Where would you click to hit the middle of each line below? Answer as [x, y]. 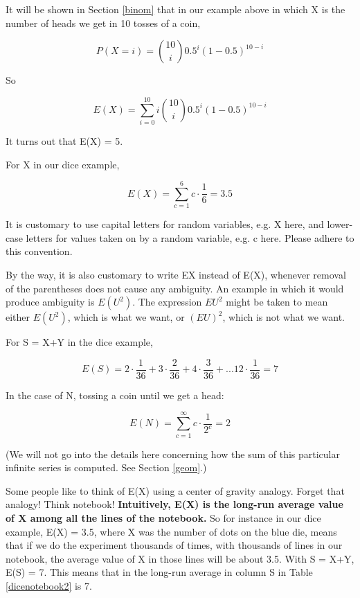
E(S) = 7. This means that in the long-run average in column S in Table [159, 572]
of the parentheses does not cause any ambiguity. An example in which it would [175, 288]
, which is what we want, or [126, 317]
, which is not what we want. [283, 317]
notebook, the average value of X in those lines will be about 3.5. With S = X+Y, [180, 558]
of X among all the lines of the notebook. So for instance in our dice [163, 517]
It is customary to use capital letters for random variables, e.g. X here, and [165, 224]
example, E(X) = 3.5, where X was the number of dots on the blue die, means [171, 531]
